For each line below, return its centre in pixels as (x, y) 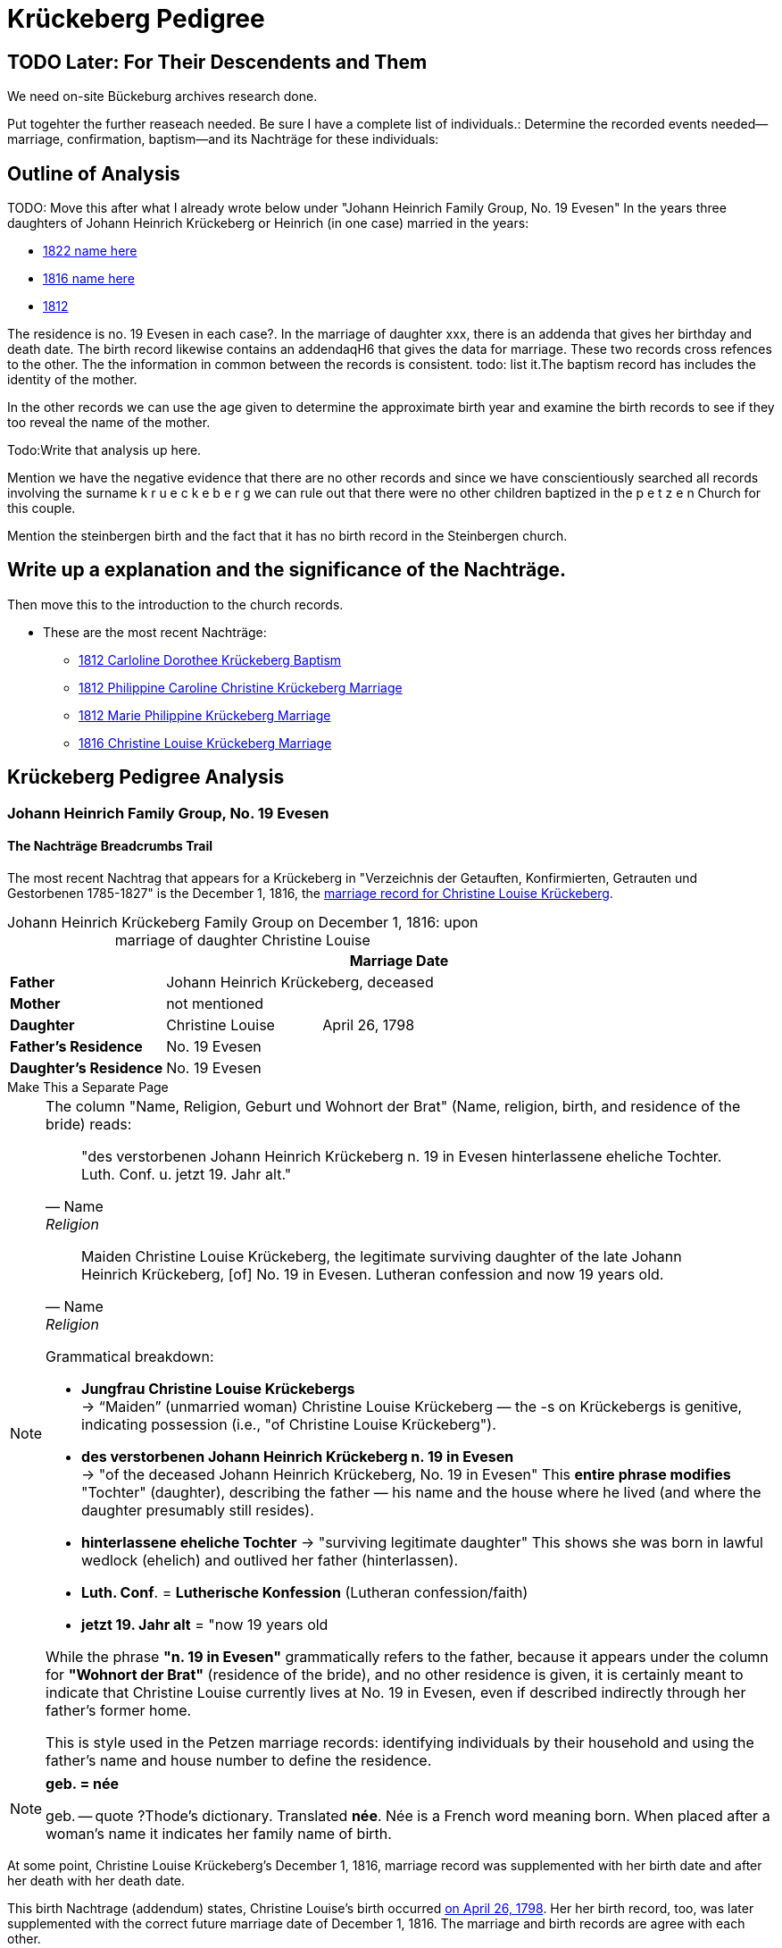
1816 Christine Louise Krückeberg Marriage (205, 743)
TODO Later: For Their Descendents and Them (217, 62)
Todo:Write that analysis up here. (104, 450)
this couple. (42, 508)
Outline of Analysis (94, 173)
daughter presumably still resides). (198, 1510)
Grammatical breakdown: (130, 1356)
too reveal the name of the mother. (109, 423)
